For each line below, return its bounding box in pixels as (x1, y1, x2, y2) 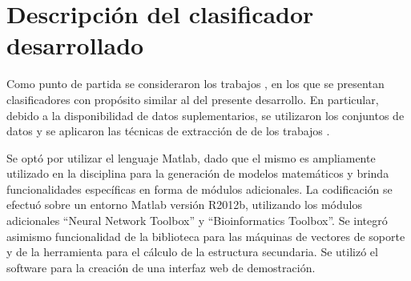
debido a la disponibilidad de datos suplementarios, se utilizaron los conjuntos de (6, 106, 405, 123)
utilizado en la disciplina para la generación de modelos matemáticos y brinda (6, 165, 389, 182)
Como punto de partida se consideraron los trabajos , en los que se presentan (6, 75, 385, 92)
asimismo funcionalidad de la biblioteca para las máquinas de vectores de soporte (6, 227, 405, 244)
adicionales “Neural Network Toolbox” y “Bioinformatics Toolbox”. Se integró (6, 212, 388, 229)
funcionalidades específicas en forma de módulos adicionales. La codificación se (6, 180, 393, 197)
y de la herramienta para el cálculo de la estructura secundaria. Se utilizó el (6, 243, 378, 260)
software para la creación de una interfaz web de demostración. (6, 259, 316, 275)
